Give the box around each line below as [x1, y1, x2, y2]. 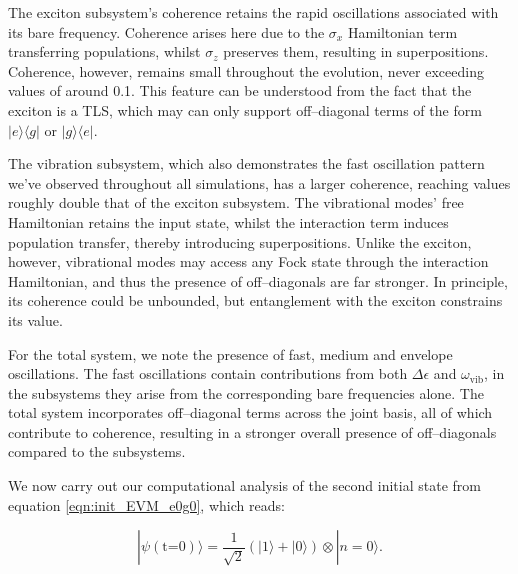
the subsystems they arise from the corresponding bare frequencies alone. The [8, 382, 484, 403]
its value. [8, 309, 63, 330]
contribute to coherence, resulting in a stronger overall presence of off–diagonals [8, 421, 497, 442]
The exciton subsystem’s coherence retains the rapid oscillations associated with [8, 2, 499, 22]
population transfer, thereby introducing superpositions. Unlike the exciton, [8, 231, 472, 252]
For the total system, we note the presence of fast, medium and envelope [8, 343, 453, 364]
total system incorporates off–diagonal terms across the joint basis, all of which [8, 402, 493, 423]
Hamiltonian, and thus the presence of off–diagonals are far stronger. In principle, [8, 270, 508, 291]
